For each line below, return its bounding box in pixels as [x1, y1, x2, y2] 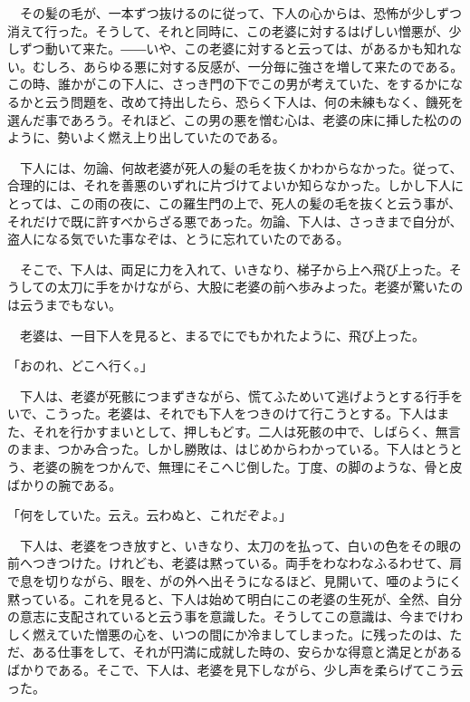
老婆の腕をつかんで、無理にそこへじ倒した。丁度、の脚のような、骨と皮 [32, 457, 463, 476]
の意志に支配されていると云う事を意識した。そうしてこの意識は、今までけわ [7, 607, 464, 626]
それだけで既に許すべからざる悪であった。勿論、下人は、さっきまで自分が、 [7, 211, 463, 230]
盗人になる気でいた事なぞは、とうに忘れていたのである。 [7, 229, 350, 248]
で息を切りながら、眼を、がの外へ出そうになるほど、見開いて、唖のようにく [7, 572, 462, 591]
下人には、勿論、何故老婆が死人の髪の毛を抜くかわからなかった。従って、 [19, 158, 463, 177]
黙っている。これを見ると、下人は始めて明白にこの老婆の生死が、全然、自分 [7, 589, 463, 608]
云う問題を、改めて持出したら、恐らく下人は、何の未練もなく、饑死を [44, 91, 464, 111]
